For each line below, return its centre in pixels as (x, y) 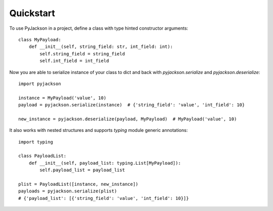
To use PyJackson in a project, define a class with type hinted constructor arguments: (99, 28)
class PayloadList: (42, 156)
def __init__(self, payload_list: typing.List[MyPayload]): (105, 163)
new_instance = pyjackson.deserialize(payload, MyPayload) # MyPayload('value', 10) (128, 119)
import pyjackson (40, 84)
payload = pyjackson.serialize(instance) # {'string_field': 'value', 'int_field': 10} (132, 105)
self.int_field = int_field (74, 61)
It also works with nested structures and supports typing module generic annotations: (99, 130)
